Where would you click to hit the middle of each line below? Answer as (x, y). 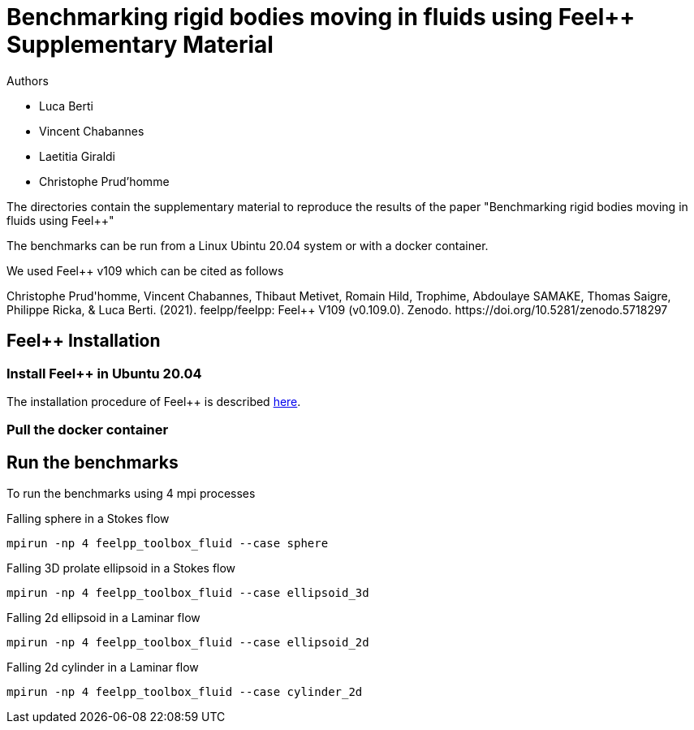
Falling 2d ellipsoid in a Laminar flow (103, 618)
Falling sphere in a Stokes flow (88, 519)
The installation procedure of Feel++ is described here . (154, 401)
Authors (28, 80)
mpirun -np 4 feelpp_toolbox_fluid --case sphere (168, 544)
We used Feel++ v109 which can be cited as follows (145, 270)
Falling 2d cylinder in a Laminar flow (103, 667)
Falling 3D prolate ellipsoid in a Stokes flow (121, 568)
